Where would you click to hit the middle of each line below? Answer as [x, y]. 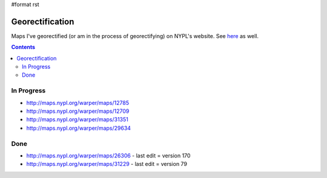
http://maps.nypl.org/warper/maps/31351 [77, 119]
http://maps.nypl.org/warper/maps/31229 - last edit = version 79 [107, 164]
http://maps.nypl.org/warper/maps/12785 [78, 103]
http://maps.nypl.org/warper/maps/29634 [79, 128]
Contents [23, 47]
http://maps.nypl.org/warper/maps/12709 [78, 111]
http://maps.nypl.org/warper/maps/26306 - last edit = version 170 [108, 155]
